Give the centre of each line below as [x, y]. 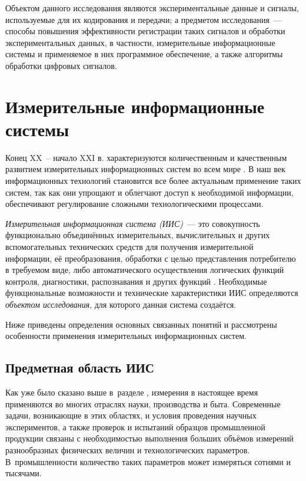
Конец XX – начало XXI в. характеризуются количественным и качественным [146, 157]
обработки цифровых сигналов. [61, 65]
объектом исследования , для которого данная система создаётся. [121, 304]
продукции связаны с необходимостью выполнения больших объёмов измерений [149, 438]
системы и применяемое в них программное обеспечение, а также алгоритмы [144, 54]
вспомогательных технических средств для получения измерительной [129, 247]
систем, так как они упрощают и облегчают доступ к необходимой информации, [149, 192]
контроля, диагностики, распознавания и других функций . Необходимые [136, 281]
